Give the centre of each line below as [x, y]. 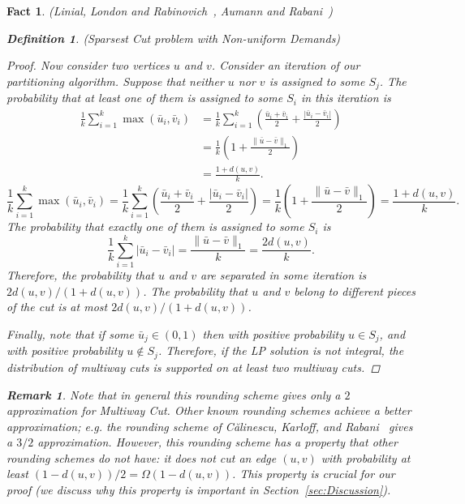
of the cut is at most [57, 307]
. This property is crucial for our [314, 474]
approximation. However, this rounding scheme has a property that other [217, 442]
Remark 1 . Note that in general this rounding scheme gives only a [174, 394]
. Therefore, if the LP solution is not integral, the [281, 350]
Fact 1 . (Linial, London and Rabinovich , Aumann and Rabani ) [170, 11]
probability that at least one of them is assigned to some [145, 98]
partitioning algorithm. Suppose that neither [115, 81]
